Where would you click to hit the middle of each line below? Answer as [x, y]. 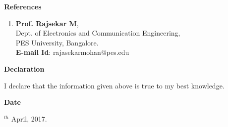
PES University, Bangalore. [57, 42]
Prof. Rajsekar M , [47, 23]
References [23, 6]
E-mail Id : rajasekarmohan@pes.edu [72, 52]
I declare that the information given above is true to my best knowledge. [114, 85]
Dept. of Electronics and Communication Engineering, [98, 33]
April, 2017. [29, 118]
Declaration [24, 68]
